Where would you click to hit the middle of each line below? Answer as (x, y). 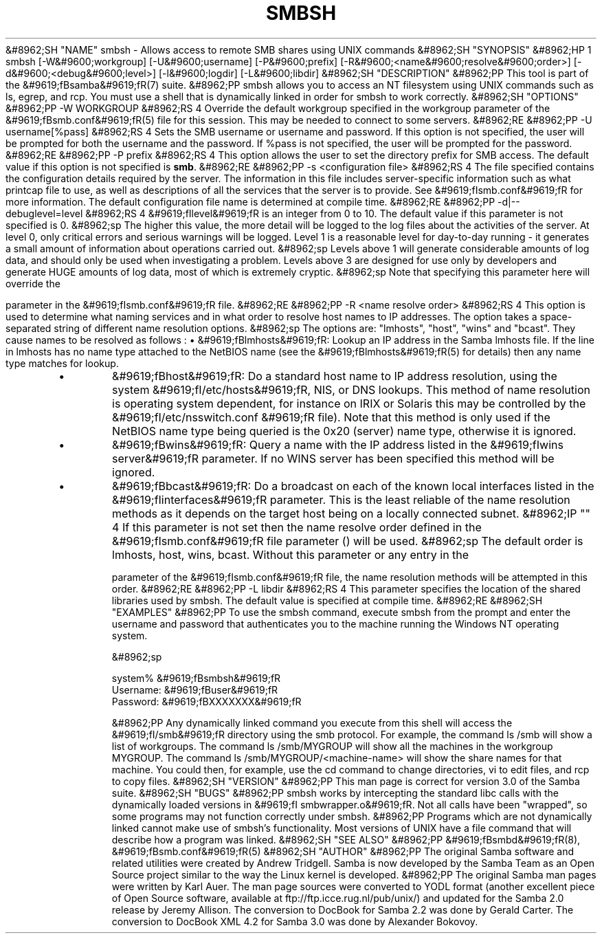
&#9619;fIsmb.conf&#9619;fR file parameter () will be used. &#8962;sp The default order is (348, 541)
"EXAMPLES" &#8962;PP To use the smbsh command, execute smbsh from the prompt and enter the (341, 612)
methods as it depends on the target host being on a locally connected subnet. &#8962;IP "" (351, 513)
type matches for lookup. (62, 363)
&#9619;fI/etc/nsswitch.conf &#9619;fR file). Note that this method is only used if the (331, 417)
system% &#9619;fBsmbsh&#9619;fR (196, 678)
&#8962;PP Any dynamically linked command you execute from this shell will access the (312, 722)
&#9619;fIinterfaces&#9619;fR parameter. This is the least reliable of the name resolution (341, 499)
